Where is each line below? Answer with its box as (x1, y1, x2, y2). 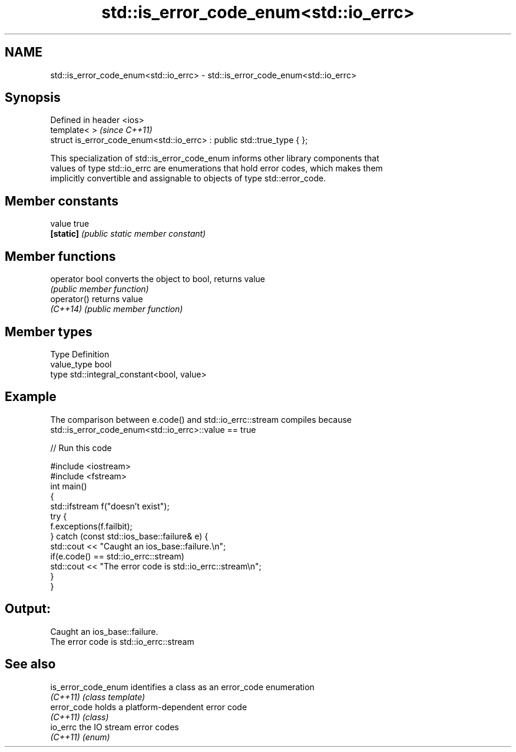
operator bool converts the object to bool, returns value (50, 274, 265, 284)
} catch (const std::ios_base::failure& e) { (50, 531, 209, 541)
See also (5, 657, 56, 672)
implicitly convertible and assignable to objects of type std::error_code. (50, 173, 326, 184)
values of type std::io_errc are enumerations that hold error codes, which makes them (50, 163, 383, 174)
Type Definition (50, 349, 110, 359)
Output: (5, 601, 51, 617)
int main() (50, 481, 87, 491)
